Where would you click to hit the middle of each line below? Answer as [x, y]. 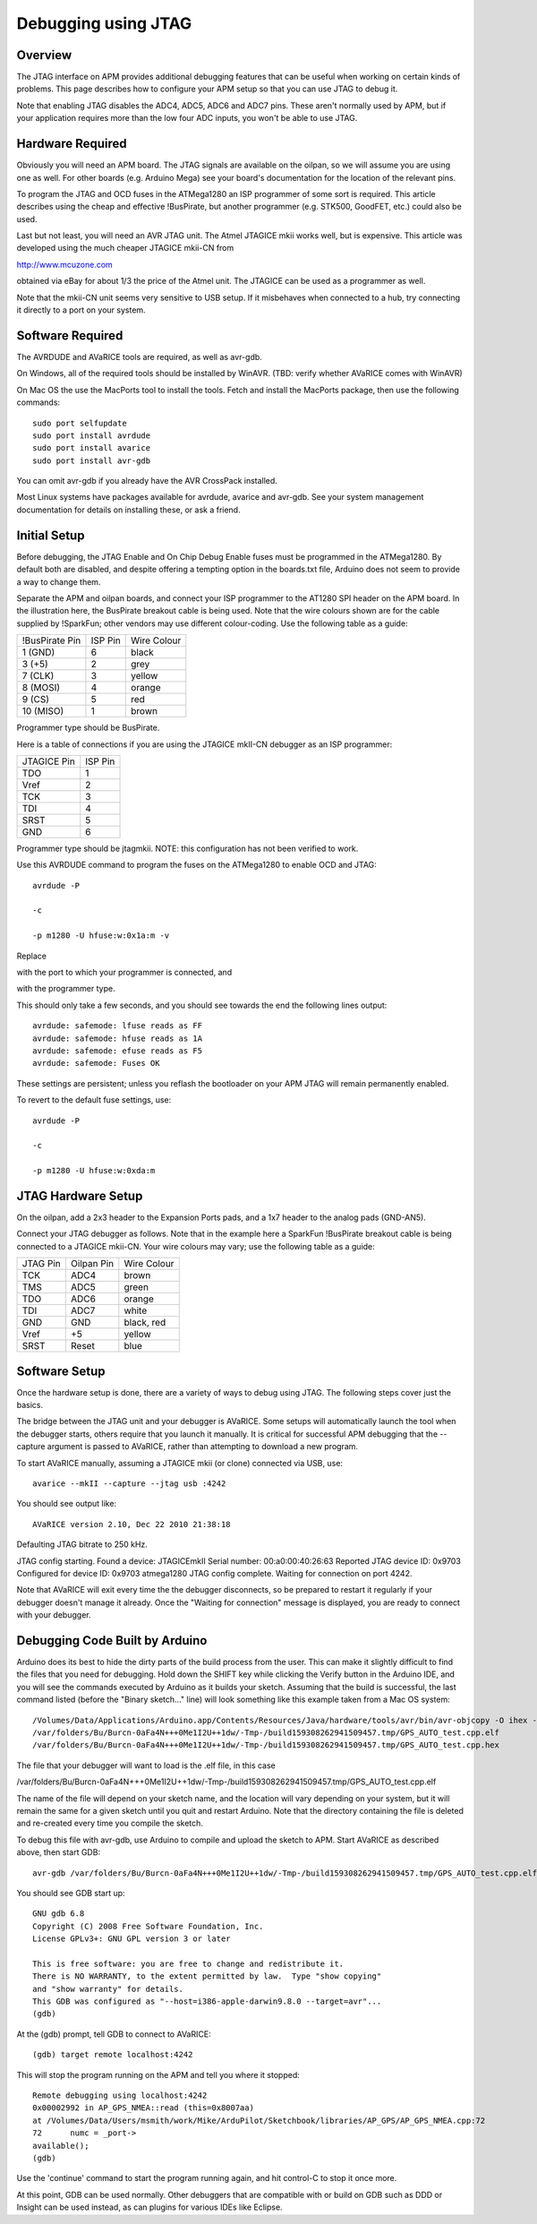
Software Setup [61, 1371]
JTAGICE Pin [48, 761]
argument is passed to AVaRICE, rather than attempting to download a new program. [202, 1447]
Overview [44, 55]
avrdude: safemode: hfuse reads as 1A [118, 1038]
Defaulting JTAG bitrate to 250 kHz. [82, 1544]
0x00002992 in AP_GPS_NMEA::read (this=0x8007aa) [144, 2108]
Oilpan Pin [92, 1264]
